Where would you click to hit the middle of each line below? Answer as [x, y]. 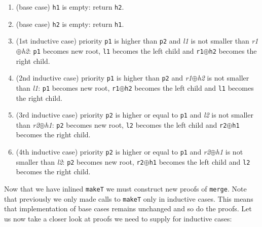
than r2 [28, 124]
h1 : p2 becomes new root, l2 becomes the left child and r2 [136, 124]
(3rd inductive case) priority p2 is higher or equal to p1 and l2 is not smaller [135, 115]
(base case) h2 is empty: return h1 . [70, 24]
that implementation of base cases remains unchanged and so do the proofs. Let [128, 209]
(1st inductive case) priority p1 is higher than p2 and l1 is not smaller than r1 [137, 41]
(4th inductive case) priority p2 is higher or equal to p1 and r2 [113, 152]
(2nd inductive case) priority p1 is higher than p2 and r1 [104, 78]
